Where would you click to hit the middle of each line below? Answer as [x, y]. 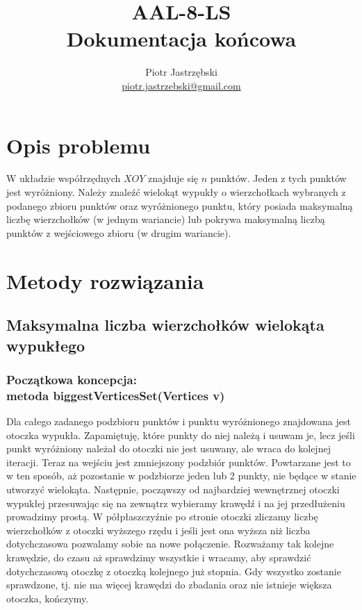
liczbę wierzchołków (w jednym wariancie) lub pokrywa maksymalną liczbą [166, 219]
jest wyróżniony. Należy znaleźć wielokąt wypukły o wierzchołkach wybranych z [176, 192]
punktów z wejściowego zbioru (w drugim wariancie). [119, 232]
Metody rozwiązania [105, 280]
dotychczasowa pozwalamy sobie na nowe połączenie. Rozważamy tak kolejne [170, 544]
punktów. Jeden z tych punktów [278, 178]
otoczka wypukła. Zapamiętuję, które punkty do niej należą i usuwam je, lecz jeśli [181, 435]
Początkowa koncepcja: [72, 379]
